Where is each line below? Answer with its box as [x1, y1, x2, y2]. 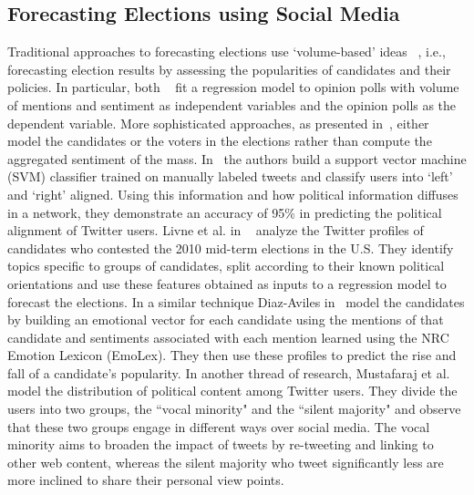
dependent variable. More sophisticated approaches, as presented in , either [7, 113, 429, 132]
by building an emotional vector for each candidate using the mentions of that [7, 310, 444, 329]
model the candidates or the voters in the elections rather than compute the [7, 131, 432, 150]
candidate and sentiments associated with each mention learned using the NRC [7, 327, 449, 346]
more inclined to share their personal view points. [7, 470, 284, 490]
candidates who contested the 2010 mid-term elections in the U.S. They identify [7, 238, 454, 257]
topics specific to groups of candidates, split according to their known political [7, 256, 445, 275]
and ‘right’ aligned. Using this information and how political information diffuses [7, 184, 459, 203]
